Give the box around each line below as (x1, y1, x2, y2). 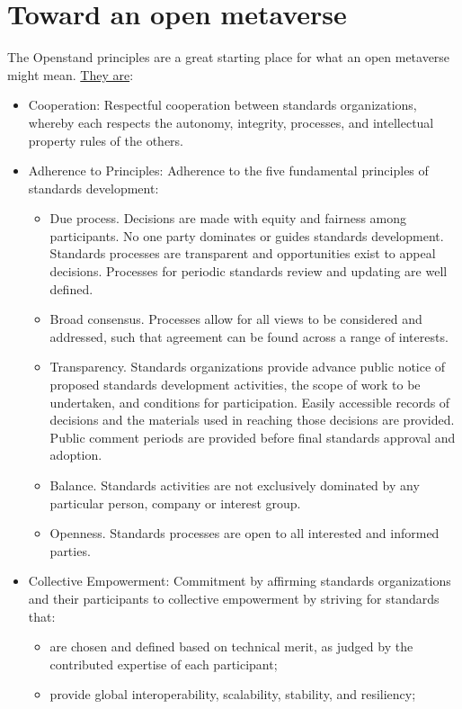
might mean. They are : (7, 65, 134, 84)
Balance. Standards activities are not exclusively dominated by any (49, 476, 420, 494)
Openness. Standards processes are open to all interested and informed (49, 524, 440, 543)
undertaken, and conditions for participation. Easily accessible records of (49, 392, 450, 411)
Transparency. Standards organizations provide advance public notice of (49, 357, 446, 376)
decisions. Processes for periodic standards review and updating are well (49, 262, 448, 281)
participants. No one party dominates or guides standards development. (49, 226, 444, 245)
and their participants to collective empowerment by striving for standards (28, 588, 440, 607)
